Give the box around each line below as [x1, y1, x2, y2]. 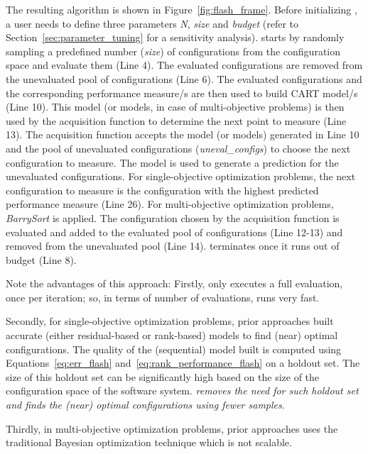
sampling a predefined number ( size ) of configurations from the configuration [6, 43, 341, 58]
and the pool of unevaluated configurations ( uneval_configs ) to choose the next [6, 140, 351, 155]
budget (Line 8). [6, 252, 77, 267]
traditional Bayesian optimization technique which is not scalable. [6, 435, 292, 450]
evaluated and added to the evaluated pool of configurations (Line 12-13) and [6, 224, 343, 239]
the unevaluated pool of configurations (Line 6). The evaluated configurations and [6, 71, 362, 86]
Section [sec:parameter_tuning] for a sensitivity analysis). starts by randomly [6, 30, 345, 45]
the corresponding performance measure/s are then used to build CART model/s [6, 85, 358, 100]
